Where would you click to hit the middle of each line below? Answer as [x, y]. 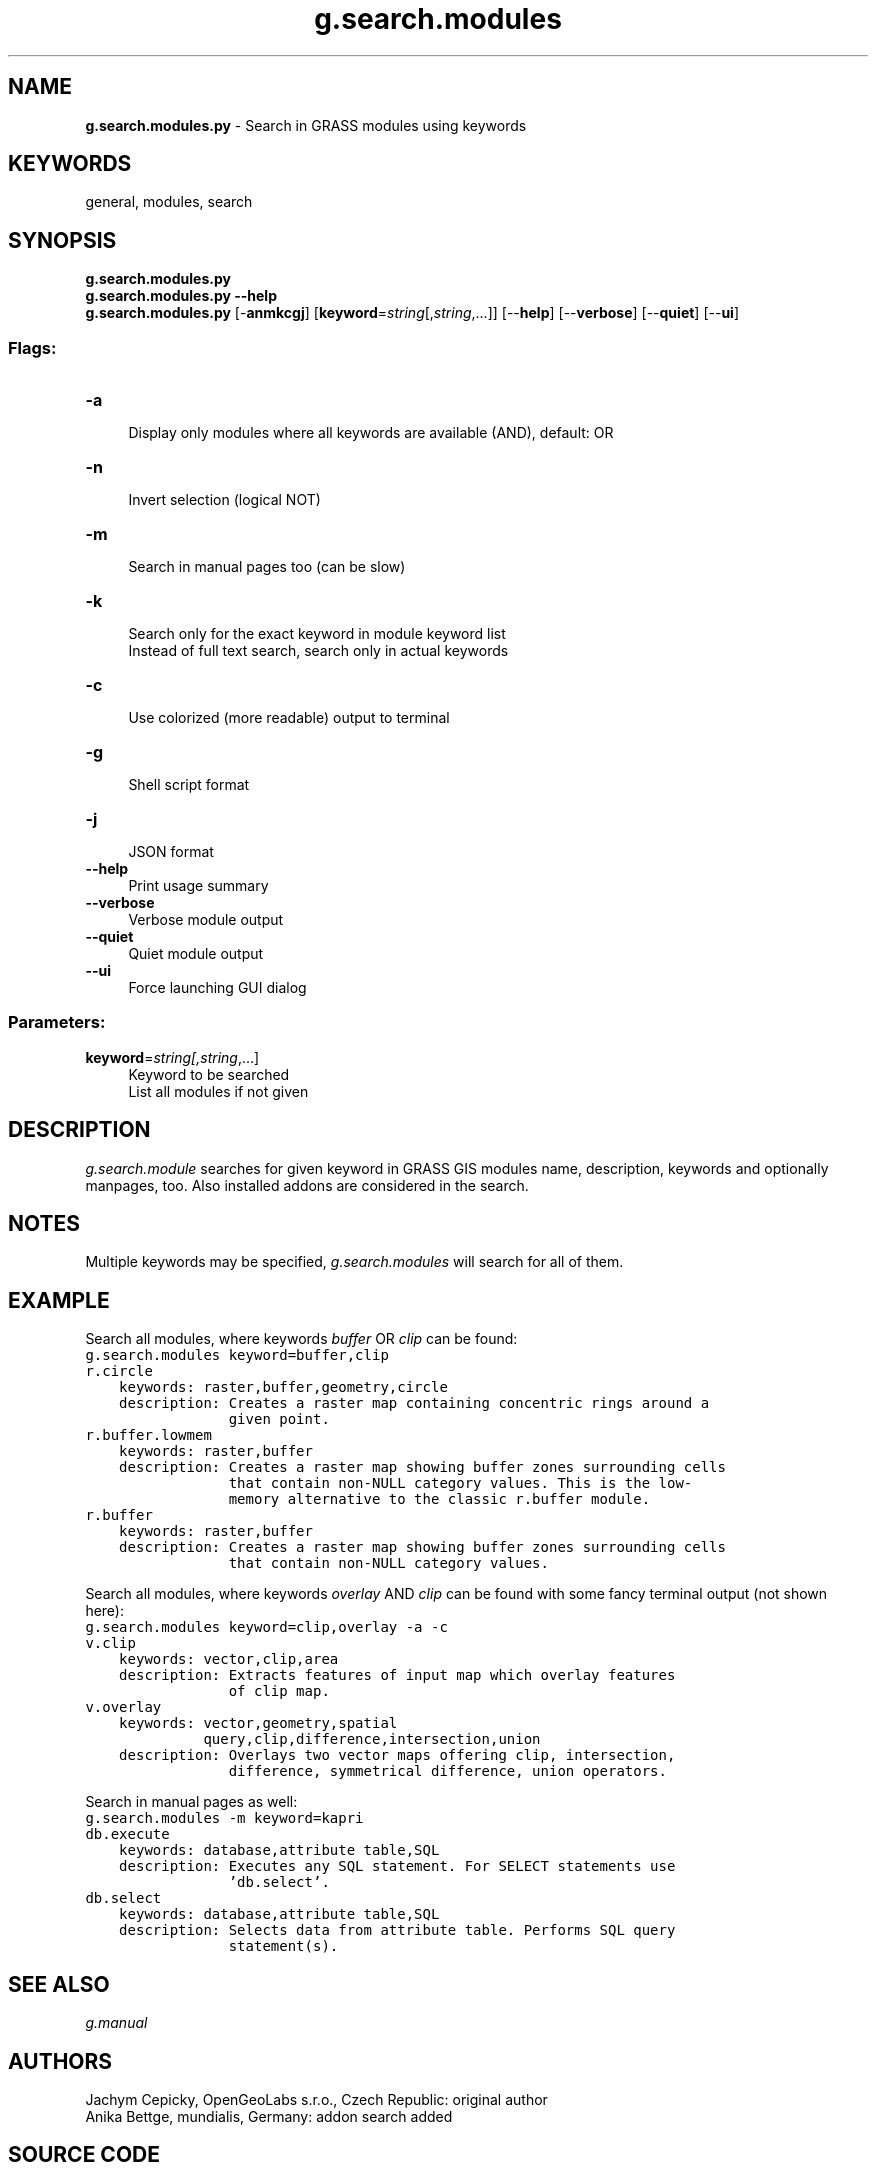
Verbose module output [206, 920]
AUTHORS [60, 2061]
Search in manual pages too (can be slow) [267, 567]
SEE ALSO [59, 1984]
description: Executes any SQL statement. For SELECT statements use [397, 1866]
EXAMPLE [59, 1300]
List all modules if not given [218, 1091]
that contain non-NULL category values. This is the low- [460, 1483]
